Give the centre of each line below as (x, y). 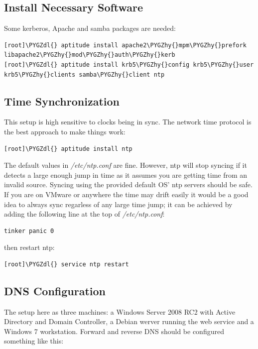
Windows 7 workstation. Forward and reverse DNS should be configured (114, 331)
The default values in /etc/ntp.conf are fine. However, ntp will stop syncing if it (126, 165)
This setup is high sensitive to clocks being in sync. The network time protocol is (128, 122)
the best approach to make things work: (65, 131)
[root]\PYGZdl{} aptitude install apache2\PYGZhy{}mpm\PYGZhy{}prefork (125, 45)
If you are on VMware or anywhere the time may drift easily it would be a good (126, 194)
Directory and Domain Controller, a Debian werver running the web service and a (129, 321)
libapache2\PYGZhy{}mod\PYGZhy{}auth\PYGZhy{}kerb (90, 55)
